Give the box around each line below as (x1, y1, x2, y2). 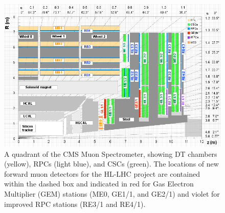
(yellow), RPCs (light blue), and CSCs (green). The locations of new (4, 158, 219, 169)
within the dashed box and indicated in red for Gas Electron (4, 178, 194, 189)
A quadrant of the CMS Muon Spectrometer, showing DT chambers (4, 148, 217, 159)
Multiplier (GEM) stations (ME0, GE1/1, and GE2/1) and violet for (4, 188, 220, 199)
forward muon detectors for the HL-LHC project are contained (4, 168, 200, 179)
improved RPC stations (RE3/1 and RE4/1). (4, 198, 146, 209)
